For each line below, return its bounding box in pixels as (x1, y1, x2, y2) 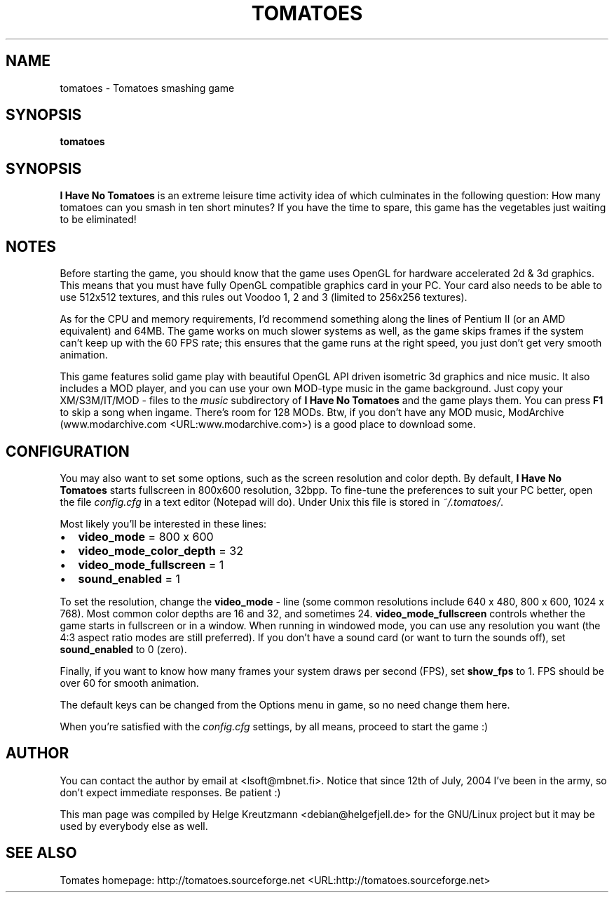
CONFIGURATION (6, 442, 130, 460)
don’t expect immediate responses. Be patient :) (60, 786, 281, 798)
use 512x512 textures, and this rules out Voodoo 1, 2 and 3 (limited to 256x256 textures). (60, 291, 468, 304)
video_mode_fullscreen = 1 (78, 557, 224, 572)
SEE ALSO (6, 844, 77, 862)
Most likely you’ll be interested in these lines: (60, 517, 267, 530)
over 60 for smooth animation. (60, 676, 199, 689)
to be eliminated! (60, 213, 137, 226)
